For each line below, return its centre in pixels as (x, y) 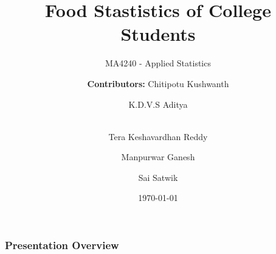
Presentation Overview (62, 245)
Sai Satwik (158, 177)
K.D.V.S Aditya (158, 104)
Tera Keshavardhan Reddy (158, 136)
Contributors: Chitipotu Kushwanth (158, 83)
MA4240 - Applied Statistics (158, 63)
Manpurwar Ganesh (158, 157)
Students (158, 34)
